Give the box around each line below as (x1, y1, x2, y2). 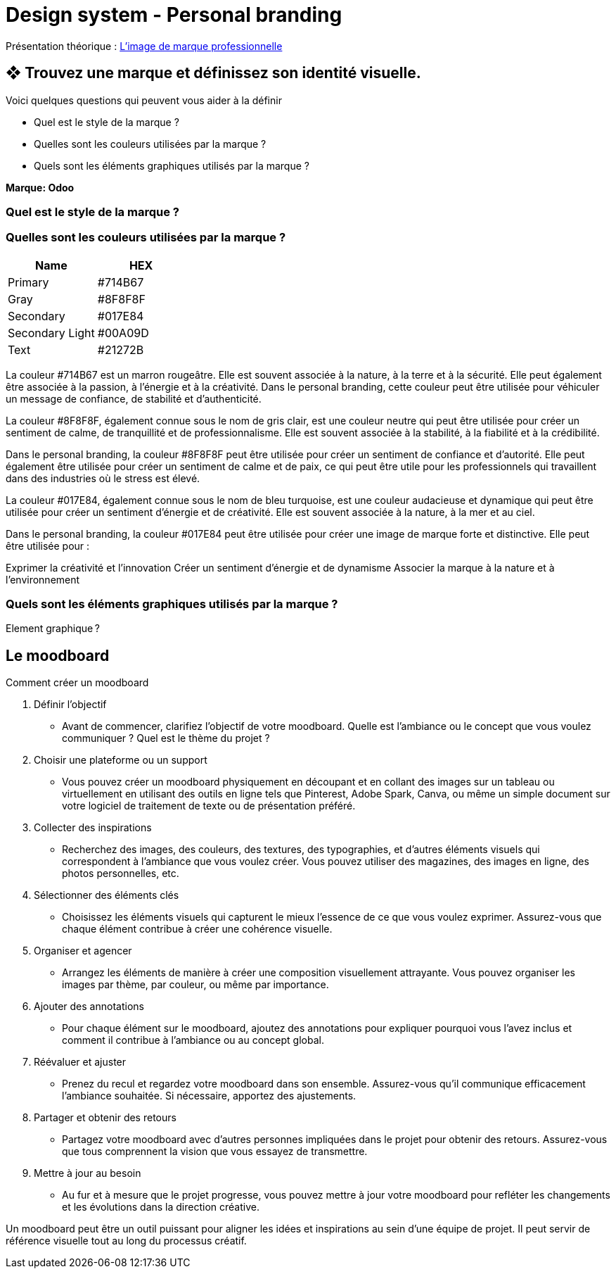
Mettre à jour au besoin (34, 1167, 141, 1180)
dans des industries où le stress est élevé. (6, 472, 200, 484)
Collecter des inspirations (34, 821, 152, 834)
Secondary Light (8, 325, 95, 340)
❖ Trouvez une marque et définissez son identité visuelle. (6, 64, 421, 82)
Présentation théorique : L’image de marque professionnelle (6, 39, 283, 52)
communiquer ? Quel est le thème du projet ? (62, 732, 270, 745)
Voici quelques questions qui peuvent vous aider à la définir (6, 94, 282, 106)
